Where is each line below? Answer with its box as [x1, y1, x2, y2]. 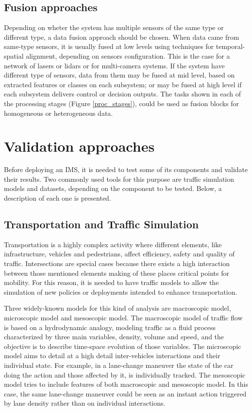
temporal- [216, 41, 245, 51]
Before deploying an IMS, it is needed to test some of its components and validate [4, 164, 248, 174]
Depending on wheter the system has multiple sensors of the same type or [4, 22, 224, 32]
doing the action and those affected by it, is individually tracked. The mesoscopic [4, 369, 246, 379]
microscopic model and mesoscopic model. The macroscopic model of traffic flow [4, 313, 243, 322]
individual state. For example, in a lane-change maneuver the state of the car [4, 360, 234, 370]
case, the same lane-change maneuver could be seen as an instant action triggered [4, 388, 247, 398]
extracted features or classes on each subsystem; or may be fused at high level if [4, 79, 242, 89]
